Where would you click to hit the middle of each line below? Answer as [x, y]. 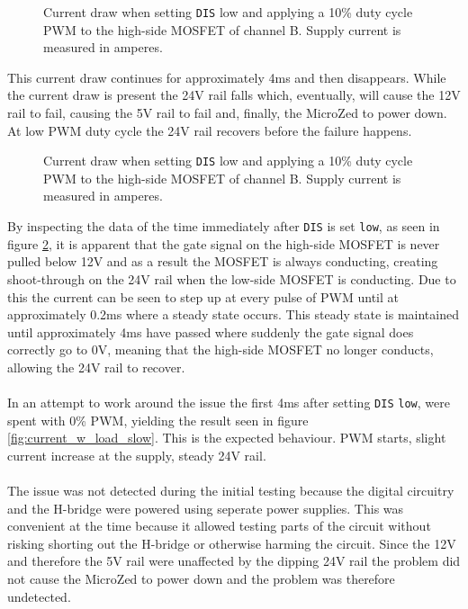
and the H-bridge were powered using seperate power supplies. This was [206, 508]
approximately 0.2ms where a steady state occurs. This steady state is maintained [233, 314]
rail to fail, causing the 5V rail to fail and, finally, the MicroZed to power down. [227, 113]
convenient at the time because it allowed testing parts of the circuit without [219, 526]
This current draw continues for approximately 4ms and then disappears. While [227, 77]
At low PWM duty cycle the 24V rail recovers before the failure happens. [210, 130]
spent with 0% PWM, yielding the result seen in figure [158, 420]
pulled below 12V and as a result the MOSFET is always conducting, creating [223, 261]
